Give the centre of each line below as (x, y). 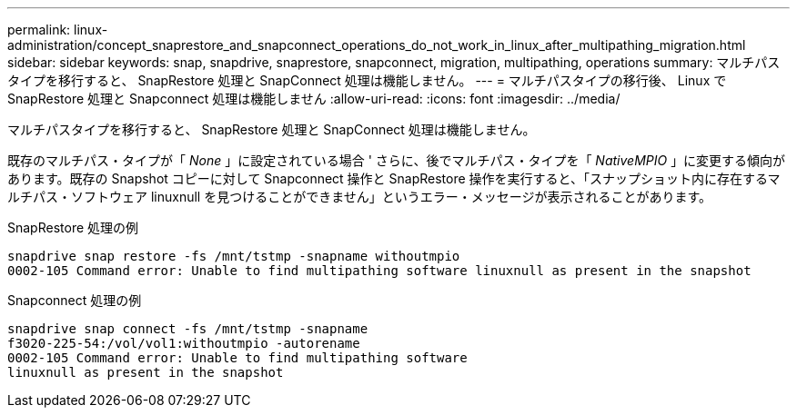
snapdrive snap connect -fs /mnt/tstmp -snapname (188, 329)
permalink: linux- (58, 30)
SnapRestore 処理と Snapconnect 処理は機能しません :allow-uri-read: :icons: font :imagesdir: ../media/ (314, 99)
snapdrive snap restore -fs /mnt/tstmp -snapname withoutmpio (234, 256)
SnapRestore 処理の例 (73, 227)
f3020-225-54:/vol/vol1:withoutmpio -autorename (184, 343)
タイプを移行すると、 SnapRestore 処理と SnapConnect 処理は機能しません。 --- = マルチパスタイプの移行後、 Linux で (367, 80)
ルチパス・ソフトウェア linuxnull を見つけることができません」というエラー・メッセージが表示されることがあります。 (360, 197)
